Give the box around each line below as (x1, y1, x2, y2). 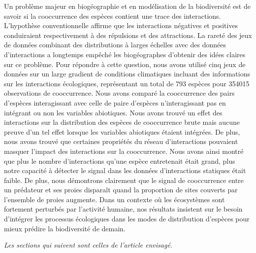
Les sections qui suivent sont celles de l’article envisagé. (4, 240, 173, 250)
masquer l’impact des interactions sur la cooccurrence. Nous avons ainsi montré (4, 145, 244, 156)
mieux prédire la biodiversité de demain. (4, 223, 126, 233)
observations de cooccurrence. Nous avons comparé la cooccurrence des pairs (4, 88, 235, 98)
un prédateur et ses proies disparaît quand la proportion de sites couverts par (4, 184, 238, 195)
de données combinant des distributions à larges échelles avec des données (4, 39, 226, 50)
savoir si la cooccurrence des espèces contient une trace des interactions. (4, 10, 221, 21)
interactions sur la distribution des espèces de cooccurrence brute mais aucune (4, 117, 240, 127)
